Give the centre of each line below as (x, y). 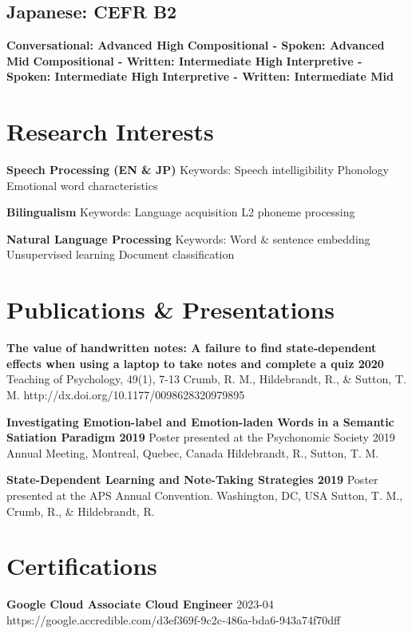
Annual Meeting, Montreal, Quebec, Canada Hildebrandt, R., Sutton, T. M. (193, 452)
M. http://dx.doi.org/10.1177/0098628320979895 (126, 394)
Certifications (82, 566)
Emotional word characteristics (82, 185)
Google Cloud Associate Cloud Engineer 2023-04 (140, 604)
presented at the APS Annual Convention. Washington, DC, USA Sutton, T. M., (205, 495)
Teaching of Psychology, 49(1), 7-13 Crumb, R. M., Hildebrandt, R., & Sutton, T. (206, 379)
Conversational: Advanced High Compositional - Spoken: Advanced (196, 45)
